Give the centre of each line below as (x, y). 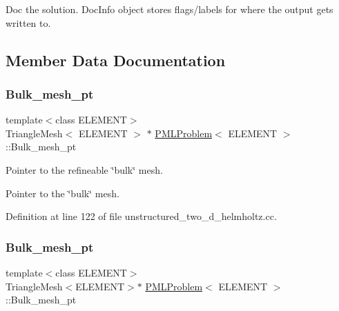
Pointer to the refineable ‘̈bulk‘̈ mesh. (84, 169)
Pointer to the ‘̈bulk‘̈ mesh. (62, 193)
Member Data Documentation (116, 60)
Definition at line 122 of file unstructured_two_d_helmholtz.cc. (141, 216)
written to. (28, 22)
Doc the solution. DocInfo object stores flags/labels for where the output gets (169, 9)
